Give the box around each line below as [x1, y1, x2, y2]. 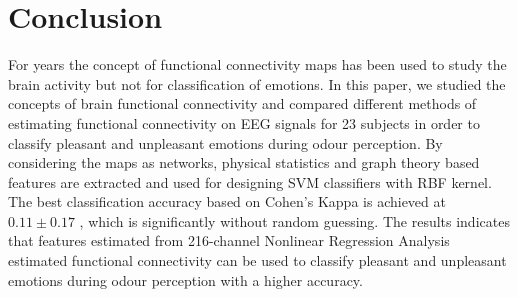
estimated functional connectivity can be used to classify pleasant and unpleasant [8, 250, 507, 271]
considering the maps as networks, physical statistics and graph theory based [8, 152, 480, 173]
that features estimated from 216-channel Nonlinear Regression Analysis [8, 230, 450, 251]
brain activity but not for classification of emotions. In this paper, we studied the [8, 73, 506, 94]
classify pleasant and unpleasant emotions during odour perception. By [8, 132, 443, 153]
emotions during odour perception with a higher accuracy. [8, 269, 363, 290]
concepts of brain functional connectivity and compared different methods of [8, 93, 477, 114]
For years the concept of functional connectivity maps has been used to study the [8, 54, 507, 75]
